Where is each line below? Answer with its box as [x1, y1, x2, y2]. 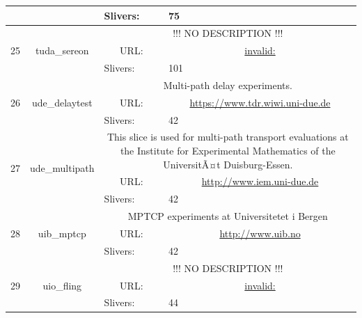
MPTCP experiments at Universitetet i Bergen [127, 209, 328, 223]
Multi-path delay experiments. [163, 77, 292, 92]
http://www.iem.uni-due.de [201, 174, 319, 189]
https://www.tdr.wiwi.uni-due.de [189, 95, 331, 109]
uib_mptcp [38, 225, 86, 240]
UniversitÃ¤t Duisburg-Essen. [163, 157, 293, 171]
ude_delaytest [31, 95, 93, 109]
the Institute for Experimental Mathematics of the [120, 143, 336, 157]
